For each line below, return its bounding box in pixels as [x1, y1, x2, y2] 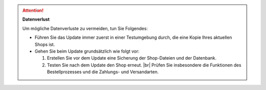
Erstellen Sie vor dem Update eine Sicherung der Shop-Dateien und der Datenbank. [47, 55, 217, 61]
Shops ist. [34, 41, 55, 47]
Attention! [22, 7, 44, 13]
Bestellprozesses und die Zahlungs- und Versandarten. [47, 69, 159, 75]
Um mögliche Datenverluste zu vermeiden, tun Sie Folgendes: [22, 25, 148, 31]
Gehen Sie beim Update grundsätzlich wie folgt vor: [34, 48, 140, 54]
